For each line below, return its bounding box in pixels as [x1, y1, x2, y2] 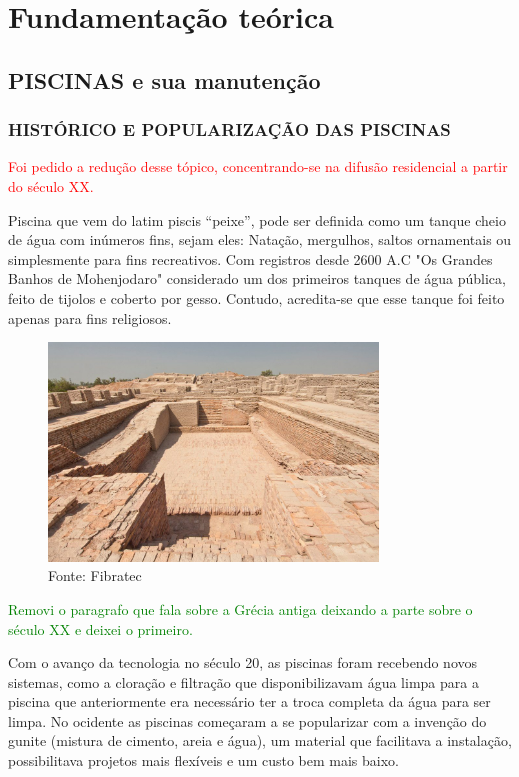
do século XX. [8, 175, 94, 196]
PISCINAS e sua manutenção [8, 64, 321, 95]
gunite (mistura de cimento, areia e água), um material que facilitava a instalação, [8, 730, 512, 751]
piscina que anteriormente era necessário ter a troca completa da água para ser [8, 691, 491, 712]
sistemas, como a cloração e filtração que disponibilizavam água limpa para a [8, 671, 479, 692]
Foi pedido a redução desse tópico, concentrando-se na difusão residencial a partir [8, 156, 508, 177]
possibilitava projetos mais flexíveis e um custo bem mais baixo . [8, 750, 400, 771]
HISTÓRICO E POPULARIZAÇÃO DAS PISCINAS [8, 117, 451, 142]
